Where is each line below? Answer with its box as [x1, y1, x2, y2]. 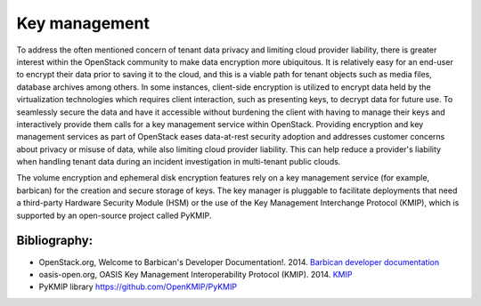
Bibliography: [16, 233, 94, 248]
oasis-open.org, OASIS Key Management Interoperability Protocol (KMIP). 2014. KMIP [38, 269, 353, 279]
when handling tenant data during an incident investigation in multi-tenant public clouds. [16, 157, 341, 167]
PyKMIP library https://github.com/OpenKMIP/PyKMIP [38, 281, 238, 293]
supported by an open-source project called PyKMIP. [16, 210, 212, 221]
